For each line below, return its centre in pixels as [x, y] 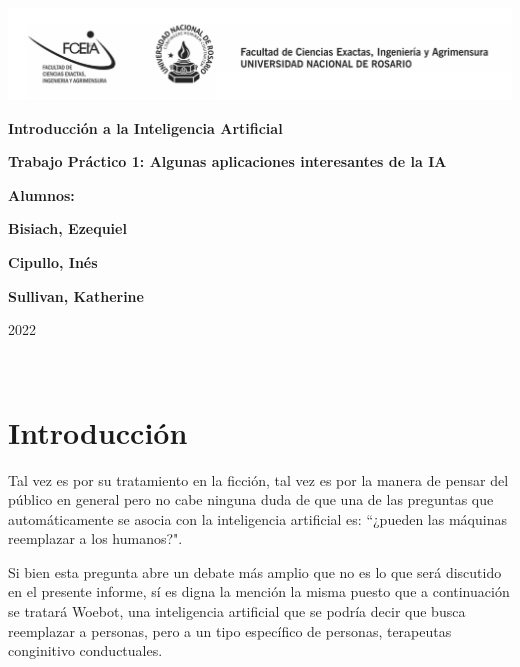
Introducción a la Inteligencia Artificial [145, 127]
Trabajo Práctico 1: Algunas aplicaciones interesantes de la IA [227, 161]
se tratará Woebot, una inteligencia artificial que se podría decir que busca [237, 611]
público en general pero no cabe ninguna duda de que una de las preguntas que [251, 499]
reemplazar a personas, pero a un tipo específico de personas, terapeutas [230, 630]
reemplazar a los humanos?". [95, 538]
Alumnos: [41, 194]
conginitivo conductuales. [85, 650]
